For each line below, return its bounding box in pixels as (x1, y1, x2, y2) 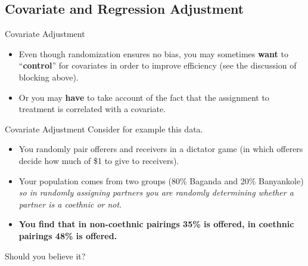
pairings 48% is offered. (18, 229, 117, 242)
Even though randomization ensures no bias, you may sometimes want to (18, 47, 288, 60)
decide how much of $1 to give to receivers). (18, 154, 179, 166)
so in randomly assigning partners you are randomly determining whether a (18, 186, 294, 199)
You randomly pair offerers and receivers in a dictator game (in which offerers (18, 143, 303, 155)
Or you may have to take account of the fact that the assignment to (18, 91, 269, 103)
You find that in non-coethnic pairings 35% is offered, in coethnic (18, 218, 294, 230)
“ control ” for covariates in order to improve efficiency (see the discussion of (18, 59, 297, 72)
